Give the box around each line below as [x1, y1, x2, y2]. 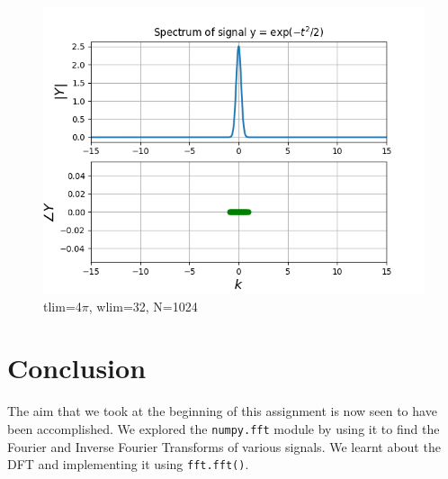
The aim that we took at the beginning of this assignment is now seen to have [7, 402, 437, 420]
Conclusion [7, 349, 147, 386]
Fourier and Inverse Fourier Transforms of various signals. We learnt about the [7, 437, 441, 456]
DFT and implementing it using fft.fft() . [7, 455, 249, 474]
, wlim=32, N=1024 [88, 296, 198, 315]
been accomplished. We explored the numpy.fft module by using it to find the [7, 419, 440, 438]
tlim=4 [43, 296, 82, 315]
